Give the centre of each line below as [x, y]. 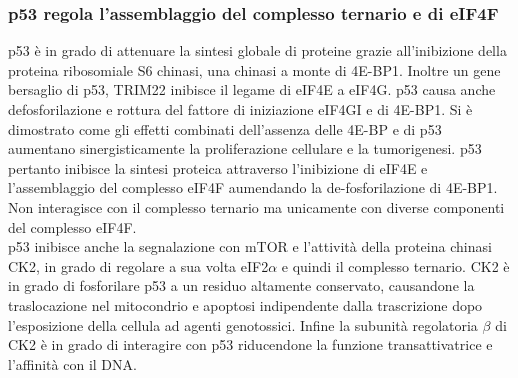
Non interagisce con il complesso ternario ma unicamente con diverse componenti [256, 206]
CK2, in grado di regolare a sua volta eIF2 [138, 265]
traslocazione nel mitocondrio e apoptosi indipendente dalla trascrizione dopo [245, 304]
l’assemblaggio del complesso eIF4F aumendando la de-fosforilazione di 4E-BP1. [253, 187]
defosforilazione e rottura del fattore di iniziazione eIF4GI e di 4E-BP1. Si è [240, 109]
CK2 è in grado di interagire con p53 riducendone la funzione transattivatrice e [250, 344]
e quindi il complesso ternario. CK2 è [395, 265]
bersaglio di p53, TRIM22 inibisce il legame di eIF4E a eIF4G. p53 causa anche [252, 89]
